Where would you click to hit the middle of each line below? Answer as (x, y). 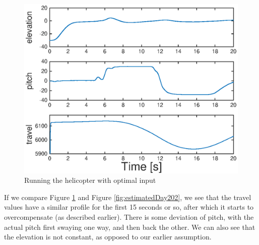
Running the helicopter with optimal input (90, 180)
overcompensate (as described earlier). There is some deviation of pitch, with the (129, 216)
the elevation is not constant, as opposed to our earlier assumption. (108, 237)
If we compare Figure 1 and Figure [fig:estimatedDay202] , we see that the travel (128, 197)
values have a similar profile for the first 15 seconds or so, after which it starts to (129, 207)
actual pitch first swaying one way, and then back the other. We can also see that (130, 227)
